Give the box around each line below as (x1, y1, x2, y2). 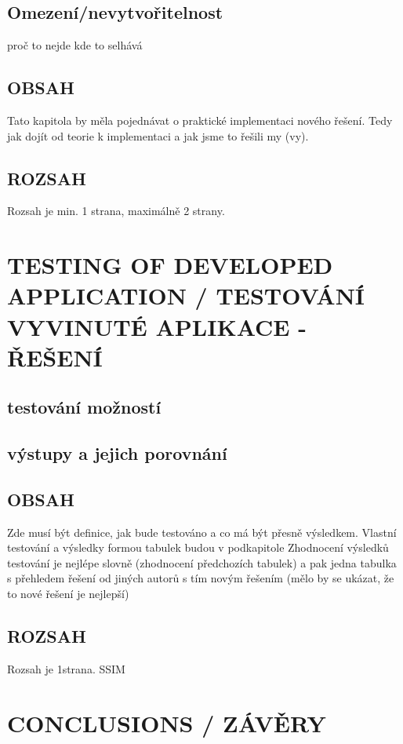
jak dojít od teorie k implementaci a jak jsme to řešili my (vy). (7, 127, 309, 144)
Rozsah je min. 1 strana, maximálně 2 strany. (7, 202, 225, 219)
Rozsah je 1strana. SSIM (7, 660, 125, 677)
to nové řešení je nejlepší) (7, 585, 129, 602)
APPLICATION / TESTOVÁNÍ (7, 279, 365, 312)
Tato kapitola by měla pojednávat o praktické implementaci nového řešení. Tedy (7, 112, 393, 128)
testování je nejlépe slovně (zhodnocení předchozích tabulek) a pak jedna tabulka (7, 554, 397, 571)
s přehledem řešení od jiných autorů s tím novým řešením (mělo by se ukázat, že (7, 570, 394, 586)
